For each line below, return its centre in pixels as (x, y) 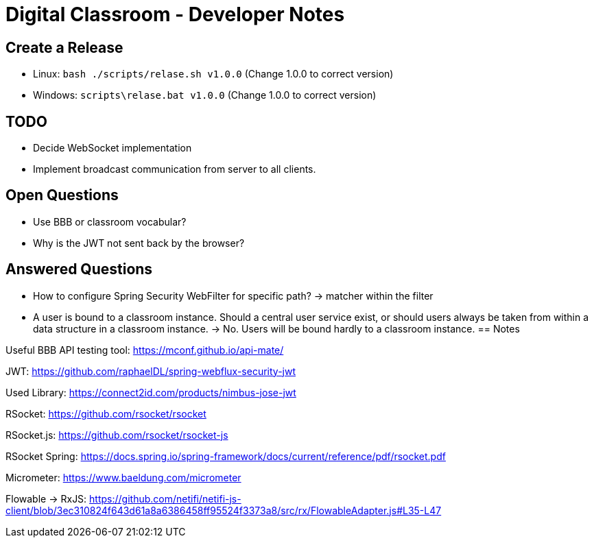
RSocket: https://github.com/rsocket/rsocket (106, 413)
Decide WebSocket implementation (112, 148)
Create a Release (64, 47)
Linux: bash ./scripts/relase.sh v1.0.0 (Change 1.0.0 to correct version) (213, 74)
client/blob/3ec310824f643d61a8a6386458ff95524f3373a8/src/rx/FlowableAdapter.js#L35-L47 (224, 510)
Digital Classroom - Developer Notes (175, 14)
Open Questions (62, 195)
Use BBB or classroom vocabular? (110, 221)
